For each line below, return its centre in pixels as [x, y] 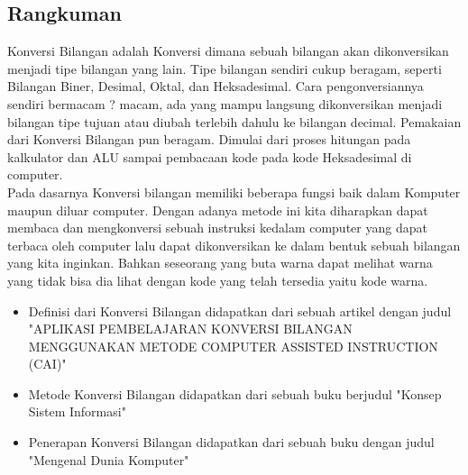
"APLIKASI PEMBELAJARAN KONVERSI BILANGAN [190, 329]
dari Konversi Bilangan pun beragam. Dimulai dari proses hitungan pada [209, 139]
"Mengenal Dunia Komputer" [109, 459]
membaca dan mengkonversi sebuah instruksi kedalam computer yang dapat [217, 228]
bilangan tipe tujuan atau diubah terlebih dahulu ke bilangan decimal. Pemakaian [234, 121]
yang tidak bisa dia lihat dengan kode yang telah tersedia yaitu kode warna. [218, 280]
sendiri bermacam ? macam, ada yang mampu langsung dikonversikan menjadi [225, 103]
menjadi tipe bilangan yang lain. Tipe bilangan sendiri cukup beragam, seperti [225, 68]
